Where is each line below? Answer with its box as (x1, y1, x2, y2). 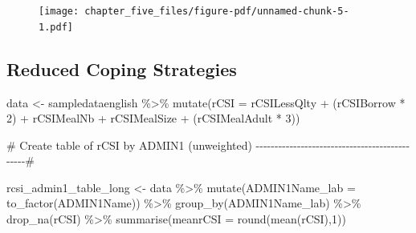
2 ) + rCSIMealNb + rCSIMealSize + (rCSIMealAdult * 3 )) (6, 110, 300, 127)
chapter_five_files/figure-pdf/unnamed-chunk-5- (84, 6, 349, 17)
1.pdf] (39, 21, 73, 33)
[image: (39, 6, 80, 17)
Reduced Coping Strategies (6, 56, 237, 81)
